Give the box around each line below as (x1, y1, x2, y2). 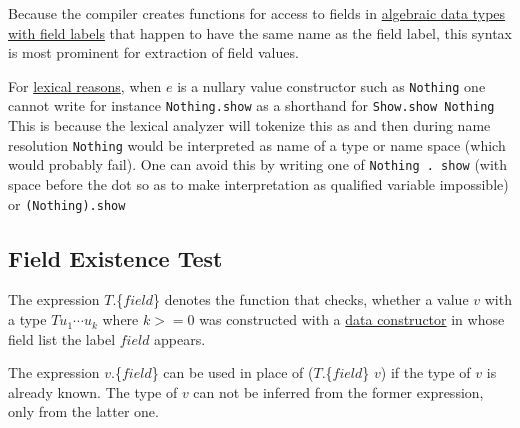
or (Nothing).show (8, 193, 126, 214)
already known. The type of (8, 381, 178, 402)
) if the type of (380, 362, 471, 383)
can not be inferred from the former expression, (193, 381, 484, 402)
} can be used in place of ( (151, 362, 314, 383)
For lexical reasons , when (8, 75, 162, 96)
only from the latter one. (8, 401, 159, 422)
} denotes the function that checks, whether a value (153, 289, 469, 310)
